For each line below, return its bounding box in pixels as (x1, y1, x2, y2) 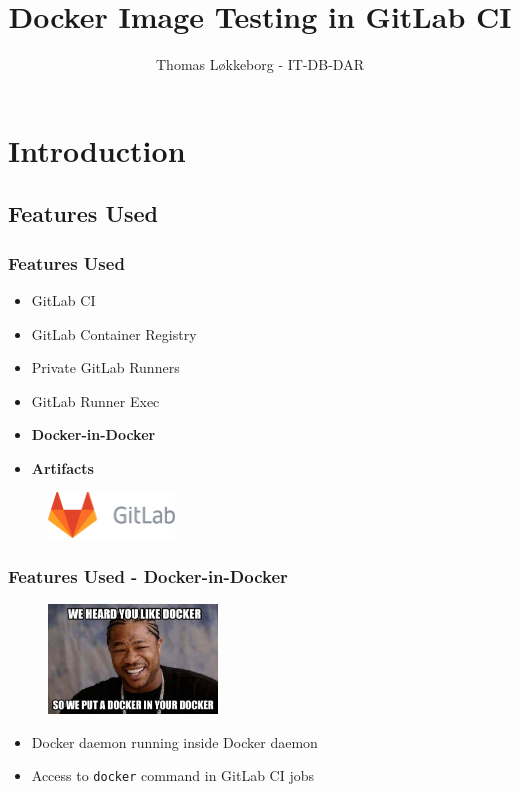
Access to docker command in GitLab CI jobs (31, 765, 315, 786)
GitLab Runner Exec (31, 390, 160, 411)
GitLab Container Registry (31, 323, 197, 344)
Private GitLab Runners (31, 357, 180, 378)
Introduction (8, 129, 186, 170)
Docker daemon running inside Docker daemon (31, 731, 318, 752)
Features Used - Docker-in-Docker (8, 564, 288, 589)
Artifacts (31, 457, 94, 478)
